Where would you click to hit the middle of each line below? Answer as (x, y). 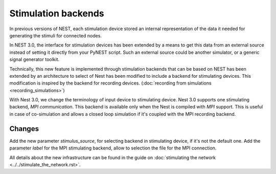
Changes (24, 129)
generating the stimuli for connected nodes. (56, 35)
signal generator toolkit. (34, 59)
